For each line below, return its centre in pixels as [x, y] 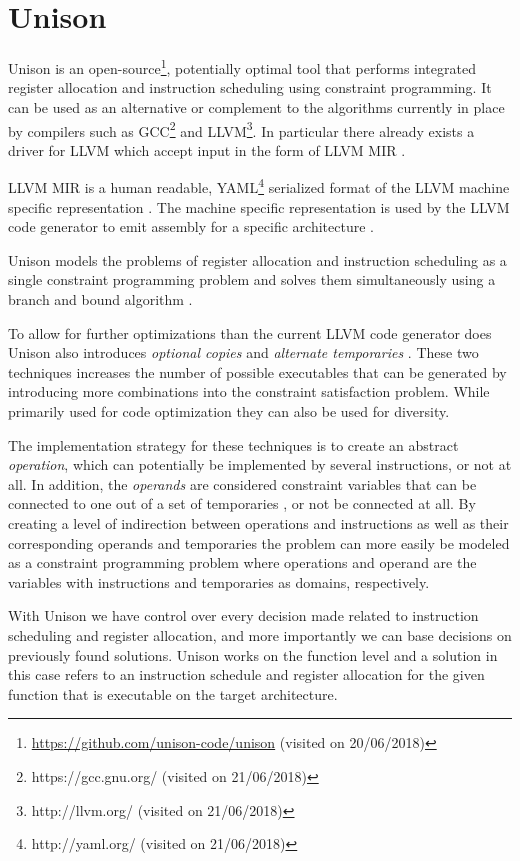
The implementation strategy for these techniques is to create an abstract [233, 444]
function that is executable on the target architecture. [173, 693]
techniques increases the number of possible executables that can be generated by [257, 371]
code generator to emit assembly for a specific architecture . [191, 226]
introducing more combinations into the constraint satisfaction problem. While [249, 391]
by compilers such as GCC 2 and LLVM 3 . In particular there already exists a [241, 129]
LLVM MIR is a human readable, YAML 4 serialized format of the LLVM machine [259, 186]
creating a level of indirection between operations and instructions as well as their [258, 522]
